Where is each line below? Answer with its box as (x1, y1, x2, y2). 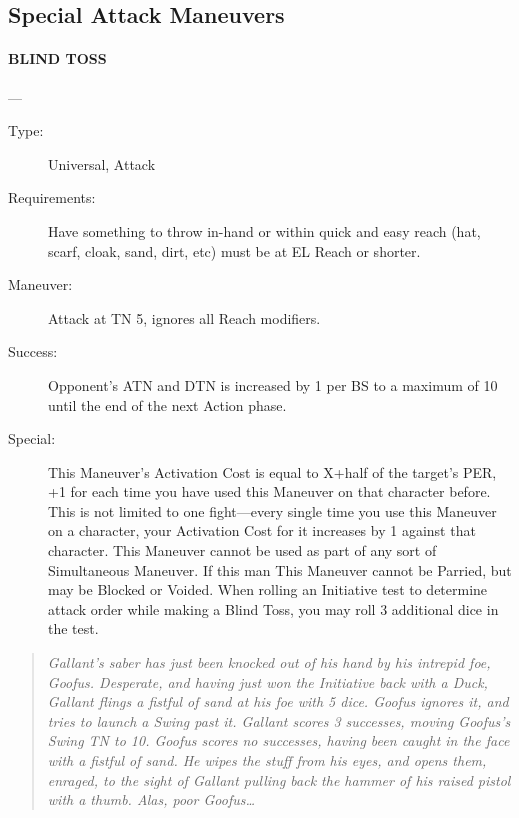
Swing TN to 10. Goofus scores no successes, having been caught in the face (47, 730, 510, 751)
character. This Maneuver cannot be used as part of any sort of (48, 540, 437, 561)
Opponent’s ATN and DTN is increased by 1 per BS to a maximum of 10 (48, 374, 498, 395)
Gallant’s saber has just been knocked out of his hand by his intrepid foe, (47, 652, 491, 673)
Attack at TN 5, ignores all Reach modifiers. (48, 307, 321, 328)
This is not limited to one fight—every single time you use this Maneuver (48, 500, 497, 521)
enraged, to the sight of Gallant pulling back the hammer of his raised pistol (47, 769, 511, 790)
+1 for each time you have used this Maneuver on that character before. (48, 481, 491, 502)
